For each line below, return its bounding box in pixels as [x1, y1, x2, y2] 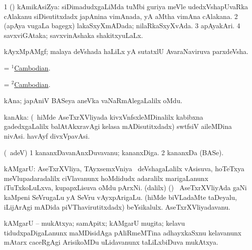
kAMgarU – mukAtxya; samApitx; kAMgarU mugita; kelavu [4, 218, 185, 228]
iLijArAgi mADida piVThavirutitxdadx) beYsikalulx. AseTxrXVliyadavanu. [4, 201, 231, 212]
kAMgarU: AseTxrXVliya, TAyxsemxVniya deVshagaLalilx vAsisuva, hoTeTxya [4, 163, 245, 174]
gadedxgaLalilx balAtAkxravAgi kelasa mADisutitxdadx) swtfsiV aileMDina [4, 121, 232, 131]
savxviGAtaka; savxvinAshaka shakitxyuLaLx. [4, 30, 143, 40]
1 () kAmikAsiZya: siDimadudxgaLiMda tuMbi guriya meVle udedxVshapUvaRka [4, 1, 248, 11]
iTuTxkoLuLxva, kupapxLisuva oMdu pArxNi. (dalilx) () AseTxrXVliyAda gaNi [4, 182, 247, 193]
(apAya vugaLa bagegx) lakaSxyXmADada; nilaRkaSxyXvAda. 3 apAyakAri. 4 [4, 20, 240, 31]
